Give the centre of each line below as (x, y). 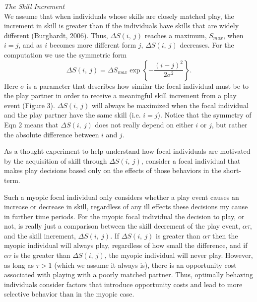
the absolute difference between (52, 134)
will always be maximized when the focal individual (170, 105)
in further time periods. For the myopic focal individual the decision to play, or (124, 216)
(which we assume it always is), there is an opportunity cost (145, 265)
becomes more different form (93, 45)
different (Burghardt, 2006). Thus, (56, 35)
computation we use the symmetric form (65, 54)
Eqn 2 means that (31, 124)
